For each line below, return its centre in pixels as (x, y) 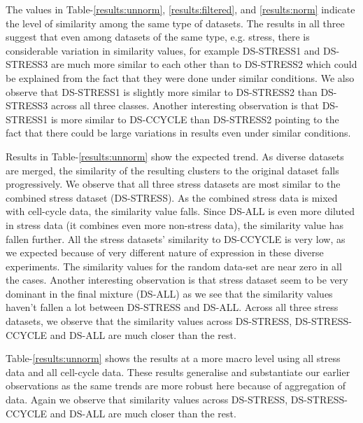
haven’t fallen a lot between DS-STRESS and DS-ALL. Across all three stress (172, 307)
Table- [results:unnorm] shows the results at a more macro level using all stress (173, 358)
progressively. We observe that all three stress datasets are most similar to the (173, 184)
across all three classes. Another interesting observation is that (185, 105)
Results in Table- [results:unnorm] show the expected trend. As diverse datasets (175, 156)
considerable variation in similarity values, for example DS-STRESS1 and (163, 50)
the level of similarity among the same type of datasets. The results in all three (175, 23)
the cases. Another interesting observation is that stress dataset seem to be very (177, 280)
